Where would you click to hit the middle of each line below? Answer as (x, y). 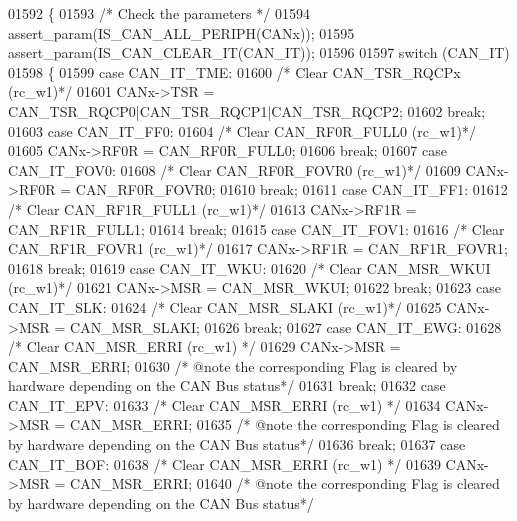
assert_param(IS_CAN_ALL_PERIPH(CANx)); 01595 (181, 32)
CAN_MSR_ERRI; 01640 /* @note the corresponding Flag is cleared (285, 483)
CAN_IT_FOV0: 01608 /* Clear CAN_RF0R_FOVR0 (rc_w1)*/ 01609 (234, 169)
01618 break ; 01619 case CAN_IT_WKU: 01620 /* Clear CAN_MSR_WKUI (249, 267)
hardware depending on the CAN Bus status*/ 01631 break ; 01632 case (227, 385)
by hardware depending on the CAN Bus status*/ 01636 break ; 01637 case (237, 444)
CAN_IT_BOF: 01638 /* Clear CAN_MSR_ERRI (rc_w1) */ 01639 (224, 463)
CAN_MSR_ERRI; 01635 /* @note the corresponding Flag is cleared (285, 424)
